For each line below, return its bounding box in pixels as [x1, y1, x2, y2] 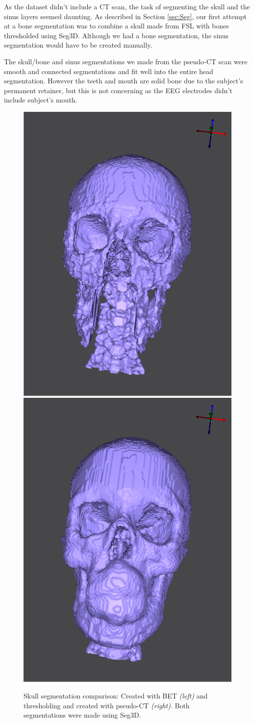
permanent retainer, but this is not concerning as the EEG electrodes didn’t [4, 85, 232, 95]
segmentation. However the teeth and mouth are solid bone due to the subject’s [4, 76, 243, 86]
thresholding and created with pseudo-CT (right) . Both [24, 700, 190, 710]
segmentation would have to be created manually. [4, 40, 152, 50]
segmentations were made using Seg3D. [24, 710, 141, 720]
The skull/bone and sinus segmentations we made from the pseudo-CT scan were [4, 56, 248, 66]
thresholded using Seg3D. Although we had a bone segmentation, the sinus [4, 30, 229, 40]
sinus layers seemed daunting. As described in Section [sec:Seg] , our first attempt [4, 11, 247, 21]
